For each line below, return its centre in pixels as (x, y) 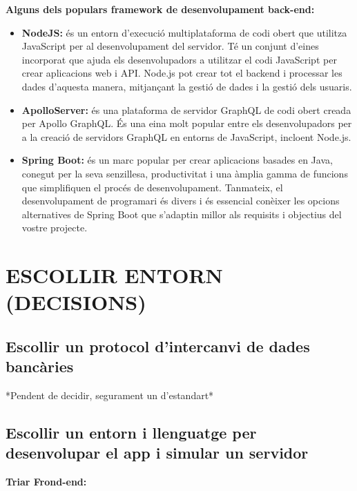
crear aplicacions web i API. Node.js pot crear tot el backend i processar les (182, 73)
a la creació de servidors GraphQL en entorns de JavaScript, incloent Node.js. (186, 136)
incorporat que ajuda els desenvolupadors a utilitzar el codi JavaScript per (179, 59)
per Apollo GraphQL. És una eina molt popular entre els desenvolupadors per (187, 123)
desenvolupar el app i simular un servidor (157, 453)
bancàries (40, 366)
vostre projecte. (55, 228)
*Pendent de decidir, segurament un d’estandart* (110, 395)
